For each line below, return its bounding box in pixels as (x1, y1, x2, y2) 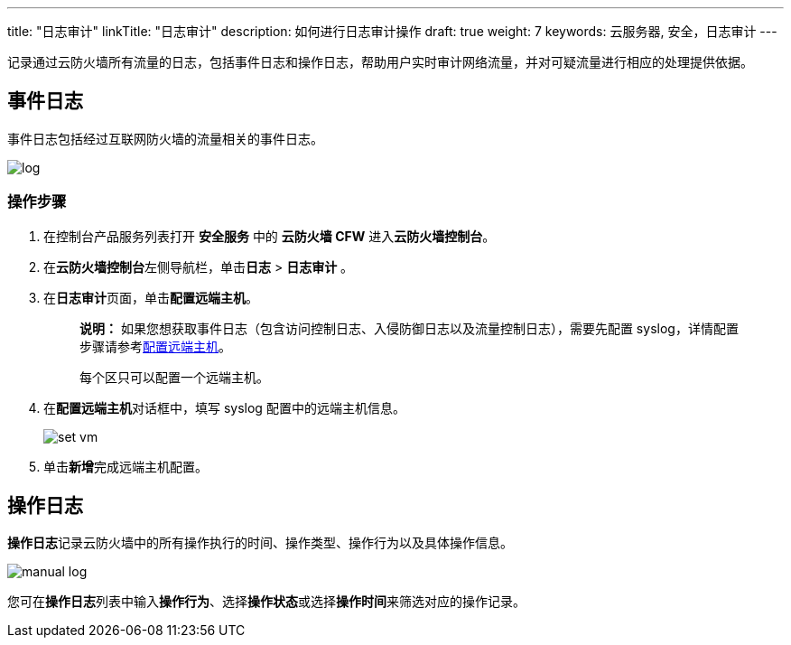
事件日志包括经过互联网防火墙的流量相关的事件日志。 (7, 130, 323, 146)
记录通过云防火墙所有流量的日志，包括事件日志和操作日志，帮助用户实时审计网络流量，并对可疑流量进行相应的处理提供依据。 (7, 54, 753, 70)
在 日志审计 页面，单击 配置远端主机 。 (43, 289, 258, 305)
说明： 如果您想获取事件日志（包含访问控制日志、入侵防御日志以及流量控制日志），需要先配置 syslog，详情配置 (79, 320, 739, 336)
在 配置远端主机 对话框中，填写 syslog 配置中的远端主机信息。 (43, 399, 405, 416)
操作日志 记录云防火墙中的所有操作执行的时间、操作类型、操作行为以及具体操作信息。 (7, 535, 513, 551)
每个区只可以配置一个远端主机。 (79, 369, 269, 385)
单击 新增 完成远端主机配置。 (43, 458, 208, 474)
